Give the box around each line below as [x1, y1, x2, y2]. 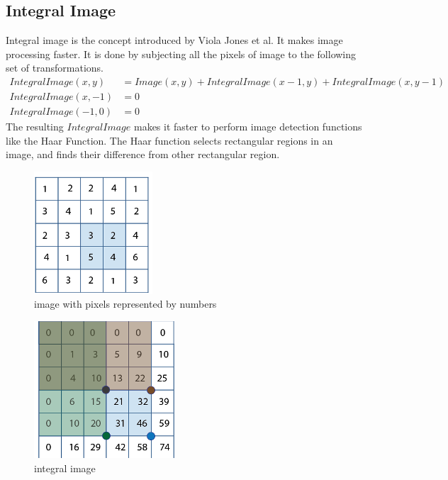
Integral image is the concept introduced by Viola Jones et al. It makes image [6, 33, 343, 48]
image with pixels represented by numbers [34, 296, 217, 311]
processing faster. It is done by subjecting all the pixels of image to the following [6, 46, 357, 61]
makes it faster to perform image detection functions [133, 119, 362, 134]
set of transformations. [6, 60, 103, 75]
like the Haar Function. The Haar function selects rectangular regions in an [6, 133, 333, 147]
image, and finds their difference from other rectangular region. [6, 147, 280, 162]
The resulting [6, 119, 64, 134]
